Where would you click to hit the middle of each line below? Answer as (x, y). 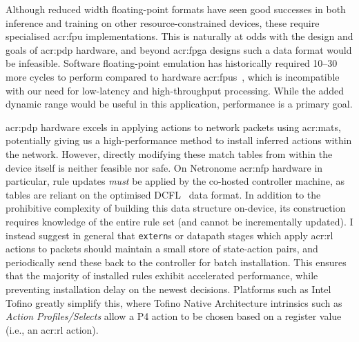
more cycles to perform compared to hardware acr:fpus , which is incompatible (173, 76)
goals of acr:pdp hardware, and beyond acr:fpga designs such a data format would (179, 49)
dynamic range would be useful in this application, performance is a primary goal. (179, 104)
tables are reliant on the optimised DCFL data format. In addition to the (163, 194)
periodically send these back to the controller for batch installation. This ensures (176, 262)
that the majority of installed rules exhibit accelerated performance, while (162, 275)
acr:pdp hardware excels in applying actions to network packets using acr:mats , (173, 127)
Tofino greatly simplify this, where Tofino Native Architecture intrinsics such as (174, 302)
